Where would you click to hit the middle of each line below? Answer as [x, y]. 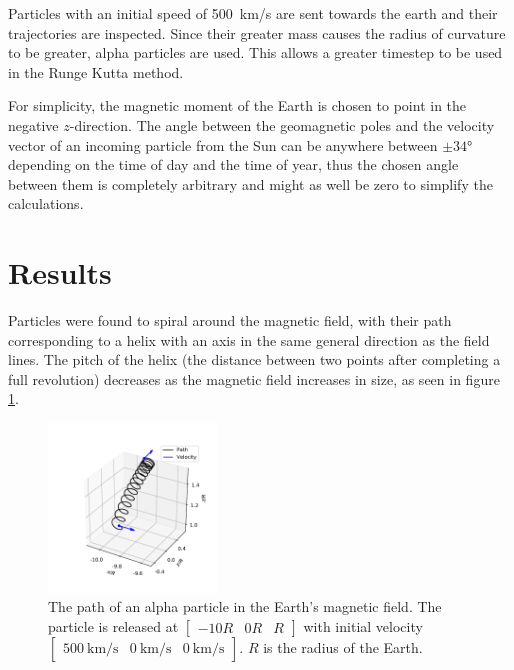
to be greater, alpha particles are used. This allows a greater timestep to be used [255, 52]
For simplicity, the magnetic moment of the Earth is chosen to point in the [237, 105]
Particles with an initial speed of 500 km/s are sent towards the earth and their [253, 13]
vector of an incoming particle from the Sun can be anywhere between [223, 144]
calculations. [46, 203]
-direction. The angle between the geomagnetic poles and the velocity [282, 124]
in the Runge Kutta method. [96, 71]
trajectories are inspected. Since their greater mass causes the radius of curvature [257, 32]
